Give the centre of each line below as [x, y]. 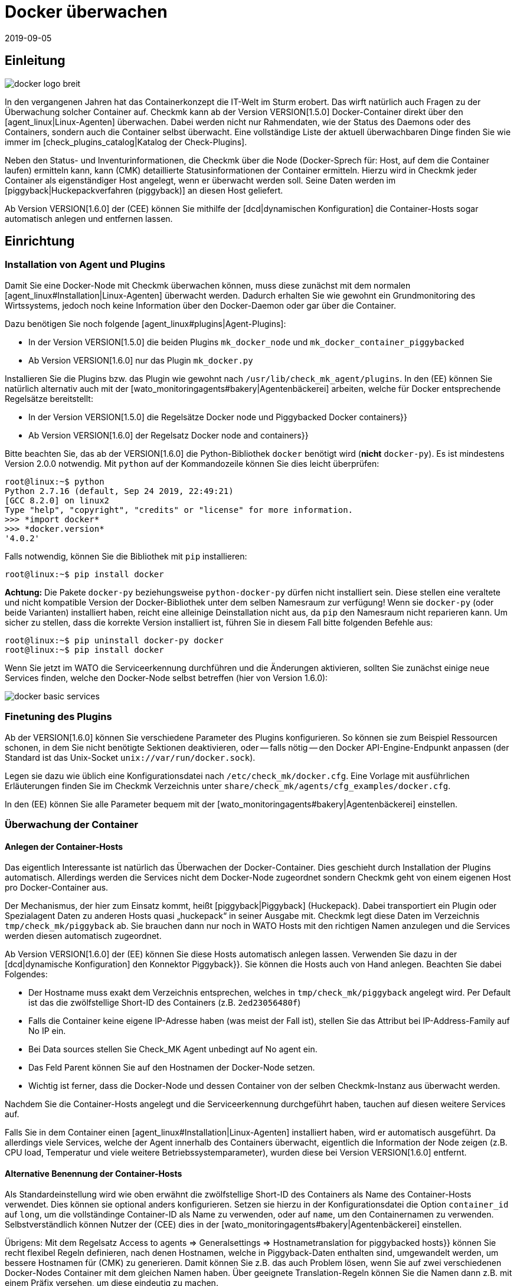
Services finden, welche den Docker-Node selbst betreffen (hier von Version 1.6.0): [166, 678]
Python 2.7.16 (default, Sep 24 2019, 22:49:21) [119, 491]
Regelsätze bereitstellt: [49, 398]
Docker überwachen [86, 12]
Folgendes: [26, 974]
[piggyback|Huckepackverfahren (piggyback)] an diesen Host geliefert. [144, 190]
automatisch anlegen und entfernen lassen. [89, 218]
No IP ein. [47, 1031]
